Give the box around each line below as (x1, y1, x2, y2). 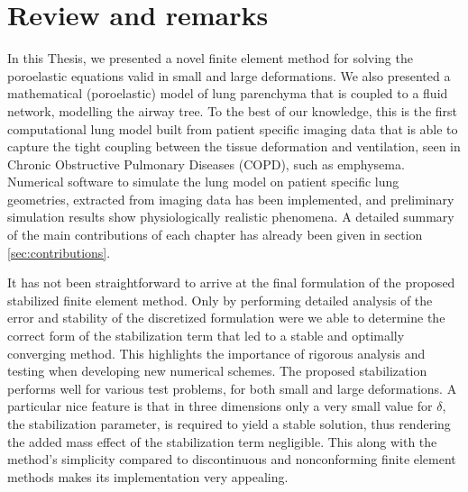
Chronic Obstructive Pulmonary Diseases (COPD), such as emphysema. (7, 154, 405, 173)
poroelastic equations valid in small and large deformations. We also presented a (7, 66, 451, 85)
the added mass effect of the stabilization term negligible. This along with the (7, 432, 437, 451)
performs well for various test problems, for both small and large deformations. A (7, 378, 457, 397)
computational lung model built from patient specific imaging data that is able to (7, 119, 458, 138)
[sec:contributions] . (7, 242, 111, 261)
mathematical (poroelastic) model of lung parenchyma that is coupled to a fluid (7, 84, 448, 103)
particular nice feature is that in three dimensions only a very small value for (7, 396, 433, 415)
